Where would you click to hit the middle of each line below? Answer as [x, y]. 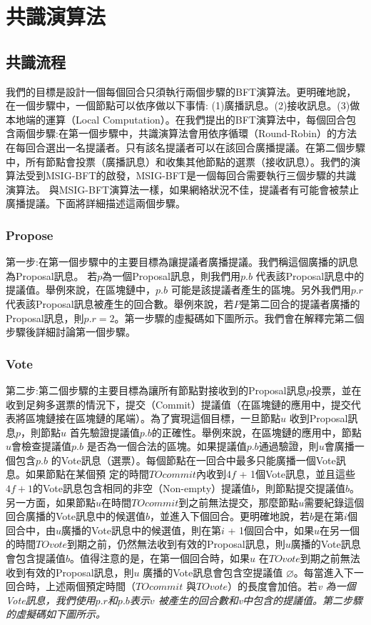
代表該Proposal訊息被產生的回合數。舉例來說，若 [120, 303]
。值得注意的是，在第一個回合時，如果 [160, 558]
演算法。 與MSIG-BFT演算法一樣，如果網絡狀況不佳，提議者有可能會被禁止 [183, 189]
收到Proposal [319, 418]
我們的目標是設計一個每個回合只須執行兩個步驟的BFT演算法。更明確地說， [181, 91]
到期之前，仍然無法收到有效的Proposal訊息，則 [176, 544]
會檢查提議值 [42, 446]
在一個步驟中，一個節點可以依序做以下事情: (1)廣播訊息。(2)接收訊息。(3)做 [183, 105]
